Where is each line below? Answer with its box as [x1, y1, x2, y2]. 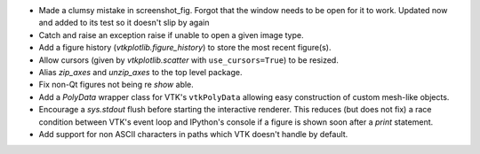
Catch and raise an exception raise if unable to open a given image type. [38, 29, 304, 40]
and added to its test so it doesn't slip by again [38, 18, 210, 28]
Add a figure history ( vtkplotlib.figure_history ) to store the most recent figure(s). [38, 42, 332, 53]
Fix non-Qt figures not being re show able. [38, 80, 195, 90]
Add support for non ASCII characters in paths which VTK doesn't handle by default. [38, 128, 348, 139]
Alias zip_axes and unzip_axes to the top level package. [38, 66, 244, 77]
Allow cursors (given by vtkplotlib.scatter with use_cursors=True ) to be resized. [38, 54, 340, 65]
